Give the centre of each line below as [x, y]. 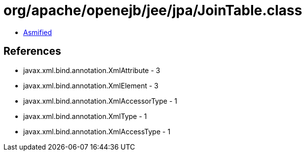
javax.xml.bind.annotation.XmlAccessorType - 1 [100, 101]
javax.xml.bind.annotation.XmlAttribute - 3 [92, 70]
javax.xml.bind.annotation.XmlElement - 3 [91, 85]
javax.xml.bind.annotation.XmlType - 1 [85, 116]
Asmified [38, 32]
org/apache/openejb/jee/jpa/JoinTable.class [153, 10]
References [32, 51]
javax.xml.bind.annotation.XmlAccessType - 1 [97, 131]
